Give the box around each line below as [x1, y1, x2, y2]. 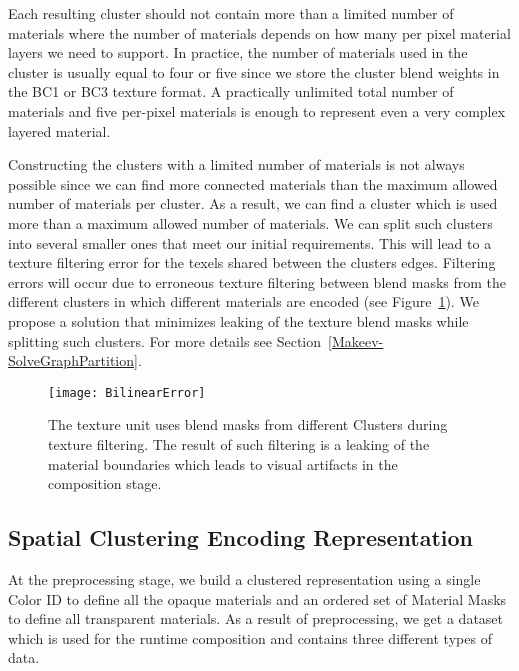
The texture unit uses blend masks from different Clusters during [48, 414, 448, 435]
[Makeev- [328, 330, 384, 351]
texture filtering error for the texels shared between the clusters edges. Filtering [8, 252, 496, 273]
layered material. [8, 120, 111, 141]
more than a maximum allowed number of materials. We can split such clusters [8, 212, 493, 233]
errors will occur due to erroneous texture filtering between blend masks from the [8, 271, 507, 292]
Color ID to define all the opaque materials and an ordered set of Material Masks [8, 588, 507, 609]
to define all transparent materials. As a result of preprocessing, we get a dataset [8, 608, 504, 629]
